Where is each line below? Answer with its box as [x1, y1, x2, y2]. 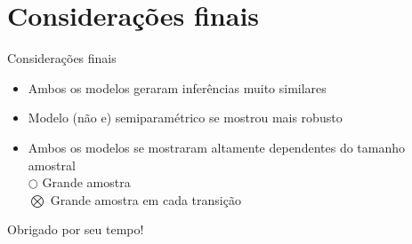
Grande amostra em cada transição [50, 190, 241, 209]
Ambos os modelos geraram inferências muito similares [28, 78, 327, 97]
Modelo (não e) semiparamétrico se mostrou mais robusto [28, 108, 343, 127]
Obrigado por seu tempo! [7, 220, 144, 239]
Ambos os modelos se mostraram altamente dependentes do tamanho [28, 138, 406, 156]
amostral [28, 155, 76, 174]
